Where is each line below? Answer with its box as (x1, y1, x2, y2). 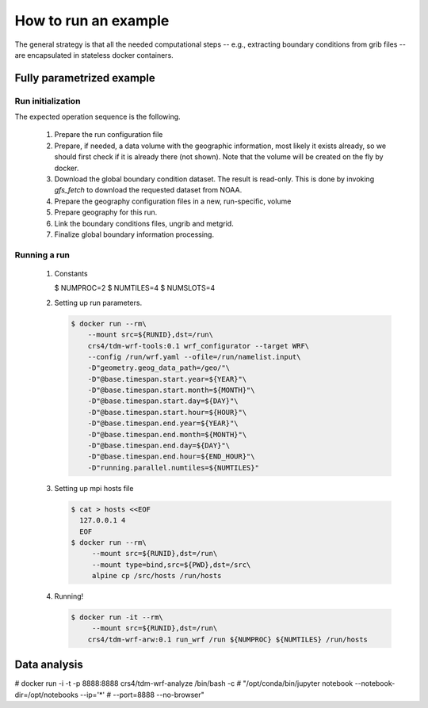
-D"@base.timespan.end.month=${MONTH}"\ (87, 430, 247, 439)
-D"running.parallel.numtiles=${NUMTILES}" (87, 463, 259, 472)
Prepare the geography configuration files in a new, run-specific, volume (54, 196, 292, 206)
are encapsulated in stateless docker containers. (14, 50, 174, 59)
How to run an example (14, 12, 170, 29)
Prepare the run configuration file (54, 130, 163, 139)
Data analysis (14, 658, 83, 672)
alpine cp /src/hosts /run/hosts (91, 571, 222, 580)
